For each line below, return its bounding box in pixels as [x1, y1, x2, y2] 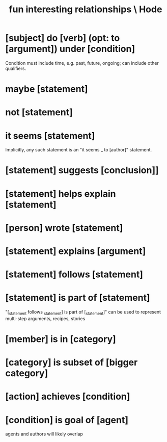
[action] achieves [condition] [5, 391, 130, 402]
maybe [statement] [5, 83, 88, 95]
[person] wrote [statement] [5, 222, 123, 233]
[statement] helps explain [5, 188, 116, 199]
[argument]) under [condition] [5, 43, 135, 55]
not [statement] [5, 107, 73, 118]
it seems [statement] [5, 130, 95, 141]
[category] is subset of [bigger [5, 357, 138, 368]
